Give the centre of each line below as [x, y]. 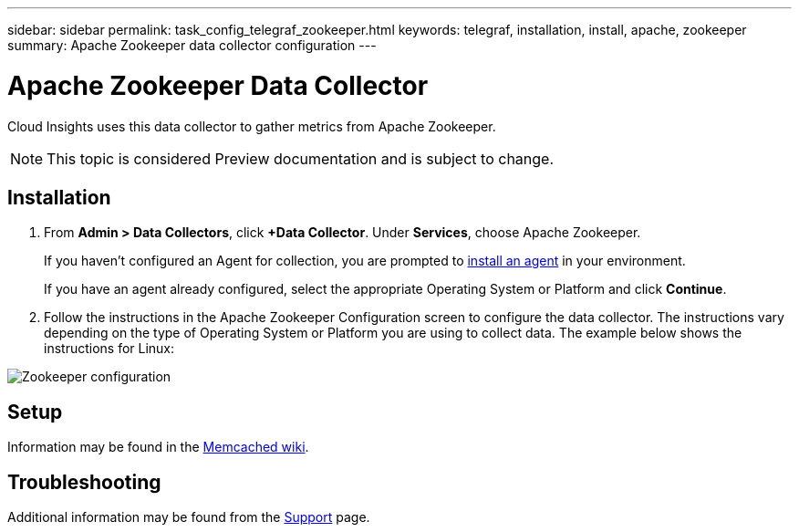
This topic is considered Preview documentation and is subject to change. [301, 158]
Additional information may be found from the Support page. [189, 517]
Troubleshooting [84, 482]
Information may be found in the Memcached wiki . [158, 447]
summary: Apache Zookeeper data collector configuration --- [192, 45]
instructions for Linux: [109, 349]
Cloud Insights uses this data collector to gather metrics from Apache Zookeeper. [252, 126]
